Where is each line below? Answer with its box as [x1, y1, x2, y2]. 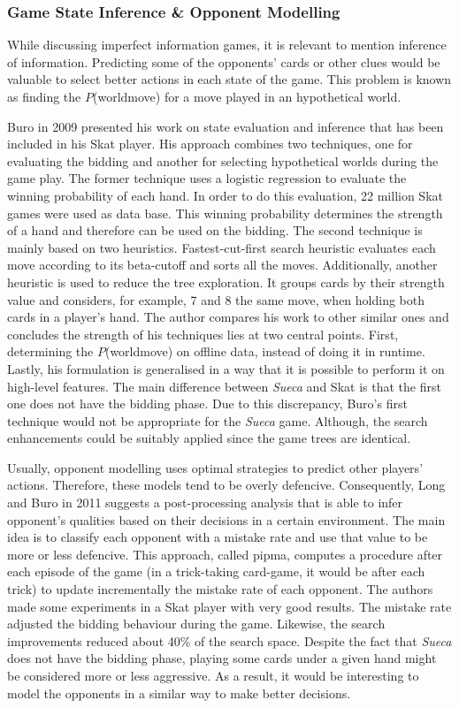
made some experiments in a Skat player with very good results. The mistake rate [7, 597, 452, 615]
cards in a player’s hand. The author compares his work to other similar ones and [7, 308, 449, 326]
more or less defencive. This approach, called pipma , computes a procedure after [7, 544, 443, 563]
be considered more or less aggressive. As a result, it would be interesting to [7, 666, 419, 684]
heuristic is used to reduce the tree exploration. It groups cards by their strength [7, 272, 445, 291]
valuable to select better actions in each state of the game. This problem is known [7, 70, 452, 88]
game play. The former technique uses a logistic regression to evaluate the [7, 169, 407, 187]
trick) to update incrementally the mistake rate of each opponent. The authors [7, 580, 433, 598]
